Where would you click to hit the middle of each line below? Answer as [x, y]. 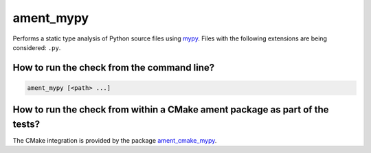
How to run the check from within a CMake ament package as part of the [171, 110]
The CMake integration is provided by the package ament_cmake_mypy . [115, 141]
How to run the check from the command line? [114, 68]
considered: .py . [37, 47]
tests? [26, 124]
